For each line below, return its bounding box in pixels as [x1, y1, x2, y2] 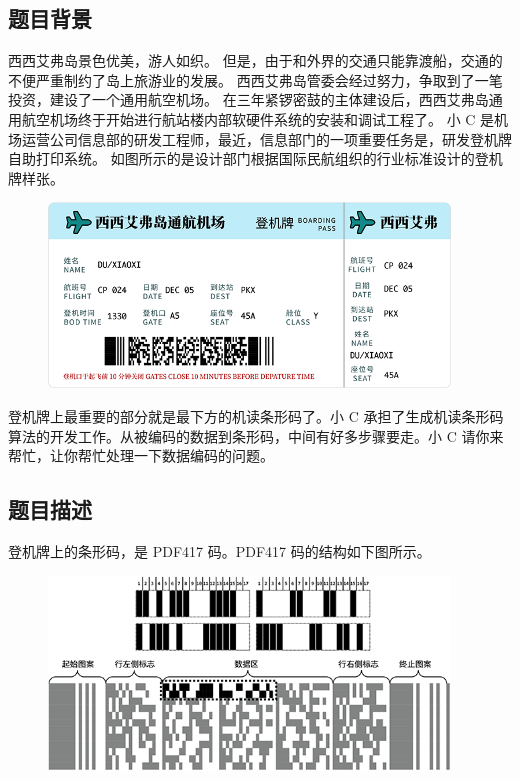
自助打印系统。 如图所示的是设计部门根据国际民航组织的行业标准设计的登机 [8, 148, 503, 169]
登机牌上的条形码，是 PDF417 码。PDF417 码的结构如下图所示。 [8, 541, 431, 562]
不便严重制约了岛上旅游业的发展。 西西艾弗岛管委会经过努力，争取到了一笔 [8, 69, 503, 90]
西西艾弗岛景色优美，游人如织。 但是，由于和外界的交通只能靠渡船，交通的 [8, 50, 503, 71]
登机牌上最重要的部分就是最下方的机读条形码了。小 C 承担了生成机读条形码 [8, 406, 504, 427]
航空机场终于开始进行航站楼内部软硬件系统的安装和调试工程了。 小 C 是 [21, 108, 495, 129]
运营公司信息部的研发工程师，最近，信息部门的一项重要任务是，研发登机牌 [21, 128, 512, 149]
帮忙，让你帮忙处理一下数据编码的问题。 [8, 445, 274, 466]
